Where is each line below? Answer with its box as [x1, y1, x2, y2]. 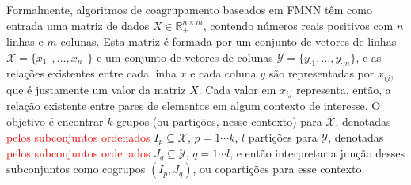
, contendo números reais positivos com [203, 17, 394, 33]
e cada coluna [190, 65, 257, 81]
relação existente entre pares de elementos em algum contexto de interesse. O [6, 97, 381, 114]
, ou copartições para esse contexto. [192, 160, 365, 177]
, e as [356, 48, 382, 65]
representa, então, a [295, 81, 391, 97]
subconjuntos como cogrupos [6, 160, 146, 177]
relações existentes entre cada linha [6, 65, 177, 81]
